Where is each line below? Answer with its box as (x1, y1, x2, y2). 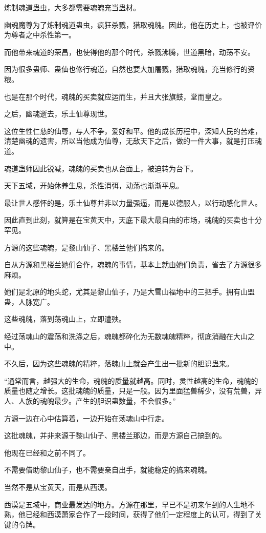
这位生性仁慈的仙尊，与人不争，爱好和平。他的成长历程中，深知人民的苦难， (4, 125, 262, 136)
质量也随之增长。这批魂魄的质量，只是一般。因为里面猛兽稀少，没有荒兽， (4, 385, 255, 396)
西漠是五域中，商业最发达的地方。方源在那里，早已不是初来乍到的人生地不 (4, 499, 255, 509)
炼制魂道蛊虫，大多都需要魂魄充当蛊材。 (4, 2, 140, 12)
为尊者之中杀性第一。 (4, 29, 76, 40)
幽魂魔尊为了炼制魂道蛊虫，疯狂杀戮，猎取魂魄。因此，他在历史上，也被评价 (4, 19, 262, 30)
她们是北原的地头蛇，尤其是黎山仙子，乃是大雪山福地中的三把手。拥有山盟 (4, 286, 255, 297)
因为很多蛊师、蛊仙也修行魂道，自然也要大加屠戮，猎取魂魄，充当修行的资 (4, 64, 255, 74)
